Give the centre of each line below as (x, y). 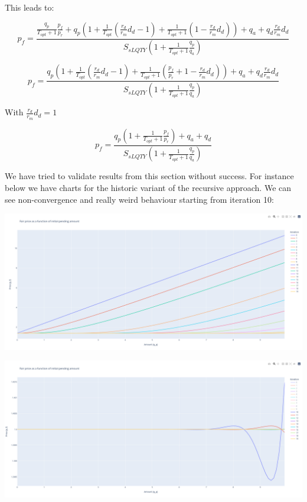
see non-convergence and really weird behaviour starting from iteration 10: (139, 199)
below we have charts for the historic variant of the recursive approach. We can (148, 188)
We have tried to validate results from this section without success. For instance (149, 176)
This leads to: (30, 7)
